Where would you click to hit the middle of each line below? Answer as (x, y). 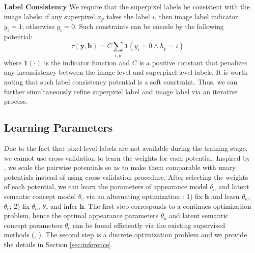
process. (16, 101)
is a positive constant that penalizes (193, 62)
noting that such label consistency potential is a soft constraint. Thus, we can (121, 81)
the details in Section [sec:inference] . (58, 244)
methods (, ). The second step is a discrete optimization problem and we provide (126, 235)
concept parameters (33, 225)
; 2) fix (20, 206)
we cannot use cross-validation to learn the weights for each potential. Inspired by (127, 157)
